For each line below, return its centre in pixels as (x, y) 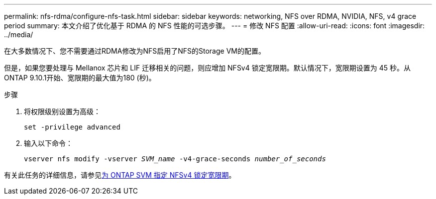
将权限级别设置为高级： (62, 111)
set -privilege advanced (72, 127)
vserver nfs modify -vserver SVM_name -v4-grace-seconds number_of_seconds (175, 159)
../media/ (19, 34)
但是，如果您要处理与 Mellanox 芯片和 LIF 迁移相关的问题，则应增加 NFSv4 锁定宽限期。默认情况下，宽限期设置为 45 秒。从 (207, 68)
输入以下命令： (48, 143)
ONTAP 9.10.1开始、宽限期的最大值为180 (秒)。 (80, 78)
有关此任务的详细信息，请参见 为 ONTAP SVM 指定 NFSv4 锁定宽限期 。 (120, 175)
